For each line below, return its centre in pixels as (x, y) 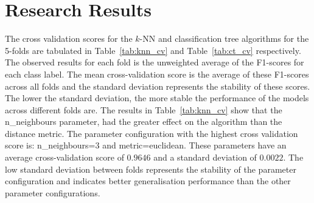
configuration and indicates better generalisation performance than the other (148, 181)
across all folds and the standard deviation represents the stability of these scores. (158, 86)
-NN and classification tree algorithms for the (224, 38)
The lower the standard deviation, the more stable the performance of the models (157, 98)
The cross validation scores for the (69, 38)
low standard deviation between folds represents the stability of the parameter (151, 169)
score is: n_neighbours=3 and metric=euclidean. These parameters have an (146, 145)
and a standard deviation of (205, 157)
